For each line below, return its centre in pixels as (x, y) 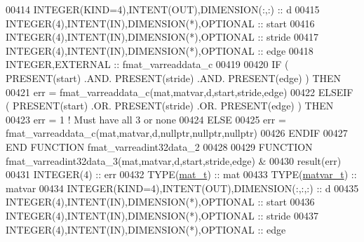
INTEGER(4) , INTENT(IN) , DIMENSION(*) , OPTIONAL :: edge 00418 (160, 50)
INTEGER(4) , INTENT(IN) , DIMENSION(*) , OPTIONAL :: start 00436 (160, 202)
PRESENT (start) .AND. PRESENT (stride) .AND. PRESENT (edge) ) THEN (174, 78)
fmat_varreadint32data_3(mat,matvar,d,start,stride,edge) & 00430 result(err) (174, 160)
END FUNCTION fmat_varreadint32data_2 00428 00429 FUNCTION (159, 146)
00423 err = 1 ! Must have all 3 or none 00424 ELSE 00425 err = (146, 119)
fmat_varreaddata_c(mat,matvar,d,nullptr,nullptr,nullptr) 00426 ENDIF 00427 (177, 133)
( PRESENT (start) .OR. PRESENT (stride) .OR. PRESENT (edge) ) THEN (170, 106)
